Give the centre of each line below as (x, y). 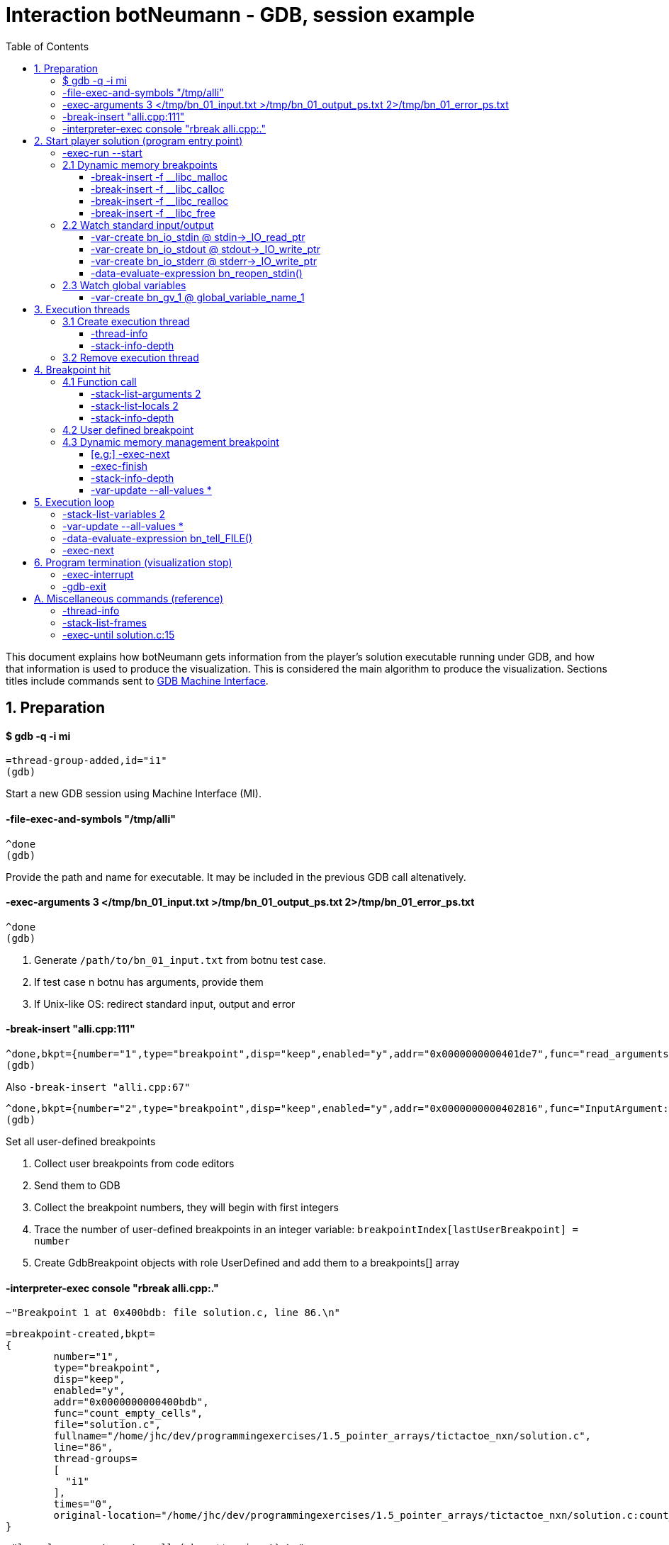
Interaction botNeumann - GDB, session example (240, 15)
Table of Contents (47, 46)
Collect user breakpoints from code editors (134, 1164)
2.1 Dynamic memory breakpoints (140, 164)
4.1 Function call (100, 381)
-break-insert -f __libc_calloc (158, 189)
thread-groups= (95, 1459)
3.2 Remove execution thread (131, 357)
